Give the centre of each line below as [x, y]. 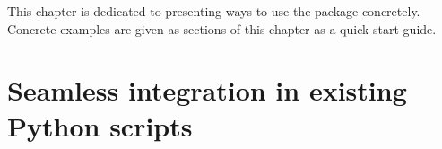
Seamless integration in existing [207, 90]
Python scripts [100, 125]
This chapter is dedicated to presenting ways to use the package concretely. [214, 11]
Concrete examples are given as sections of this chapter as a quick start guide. [222, 28]
